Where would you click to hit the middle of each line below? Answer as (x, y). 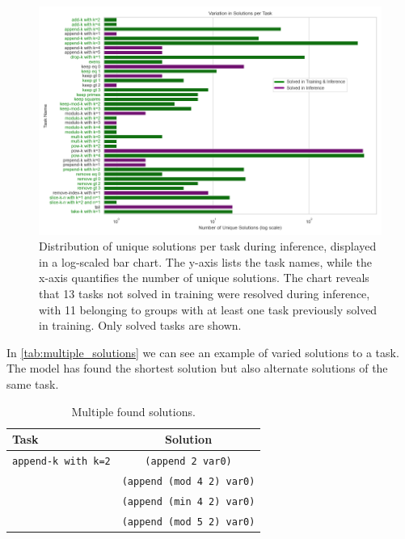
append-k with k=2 (61, 462)
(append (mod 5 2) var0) (188, 522)
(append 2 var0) (188, 462)
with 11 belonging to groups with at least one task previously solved (208, 309)
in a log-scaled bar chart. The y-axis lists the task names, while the (205, 261)
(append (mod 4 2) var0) (188, 481)
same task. (33, 384)
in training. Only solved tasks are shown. (140, 325)
